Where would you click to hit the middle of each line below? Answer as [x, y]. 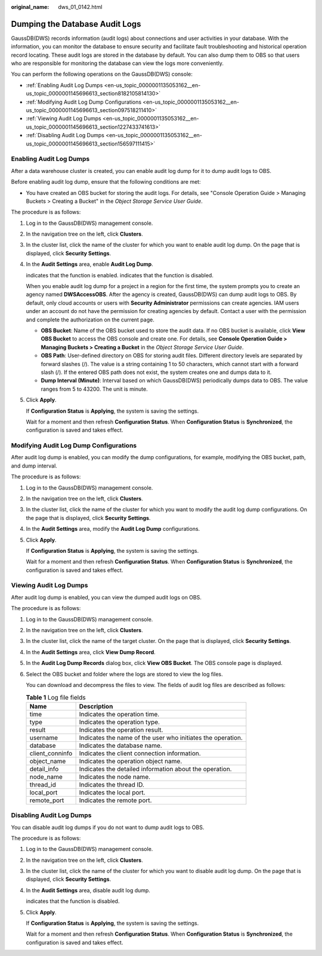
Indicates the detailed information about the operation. [155, 769]
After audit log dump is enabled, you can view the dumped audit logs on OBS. [106, 597]
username [44, 738]
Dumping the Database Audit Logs [76, 24]
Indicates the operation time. [119, 714]
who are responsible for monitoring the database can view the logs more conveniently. [117, 63]
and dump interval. [34, 466]
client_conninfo [51, 753]
